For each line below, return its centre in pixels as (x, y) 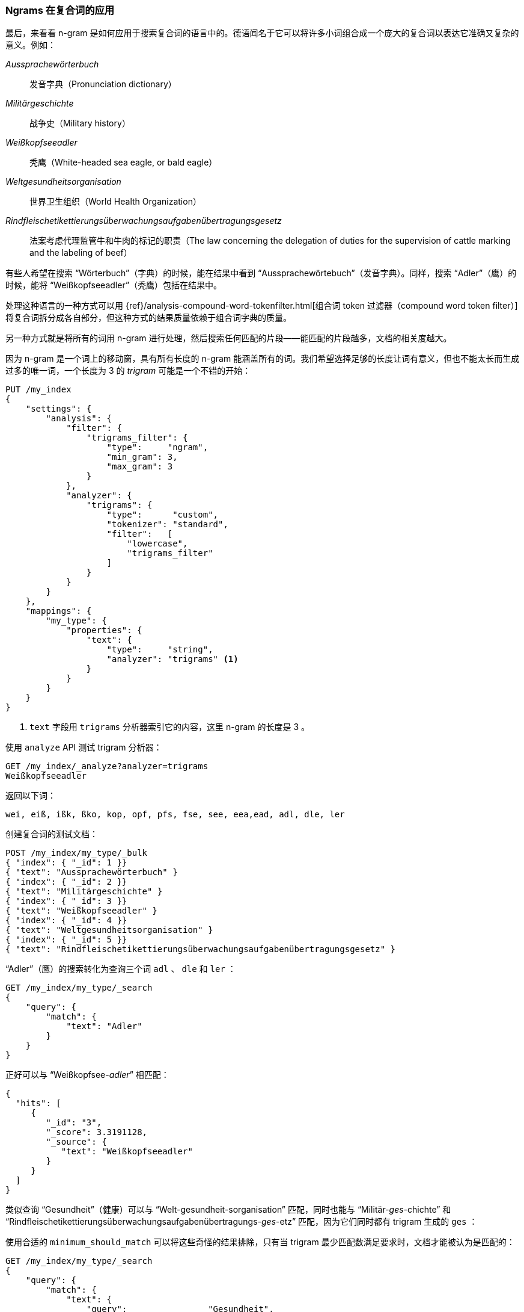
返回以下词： (31, 796)
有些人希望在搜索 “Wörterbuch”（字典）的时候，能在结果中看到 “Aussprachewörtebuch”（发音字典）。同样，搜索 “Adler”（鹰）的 (261, 273)
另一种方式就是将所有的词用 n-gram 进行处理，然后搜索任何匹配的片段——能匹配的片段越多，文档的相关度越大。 (229, 338)
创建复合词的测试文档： (52, 834)
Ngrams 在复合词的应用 (60, 10)
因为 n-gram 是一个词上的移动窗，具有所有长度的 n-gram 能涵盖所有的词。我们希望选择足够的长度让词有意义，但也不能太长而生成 (263, 359)
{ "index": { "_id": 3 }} (66, 901)
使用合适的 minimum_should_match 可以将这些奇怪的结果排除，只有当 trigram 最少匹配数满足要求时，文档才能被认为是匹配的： (260, 1242)
